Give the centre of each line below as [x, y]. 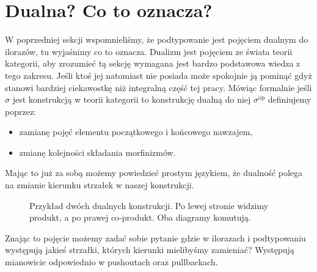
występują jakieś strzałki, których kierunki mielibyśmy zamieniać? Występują [150, 250]
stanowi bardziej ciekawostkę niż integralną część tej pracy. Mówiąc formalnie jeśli [158, 87]
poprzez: [20, 111]
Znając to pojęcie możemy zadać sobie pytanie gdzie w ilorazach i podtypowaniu [155, 237]
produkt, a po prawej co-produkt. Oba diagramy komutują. [140, 217]
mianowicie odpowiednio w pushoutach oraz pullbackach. [111, 262]
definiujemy [290, 99]
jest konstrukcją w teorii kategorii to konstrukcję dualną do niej [132, 99]
